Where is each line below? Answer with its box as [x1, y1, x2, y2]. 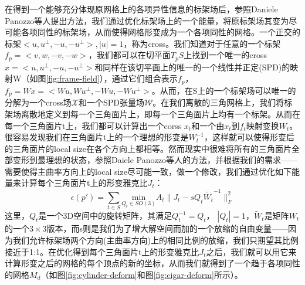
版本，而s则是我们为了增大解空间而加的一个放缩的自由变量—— [46, 222, 289, 235]
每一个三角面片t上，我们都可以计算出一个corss [5, 119, 182, 131]
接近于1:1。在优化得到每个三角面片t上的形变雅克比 [5, 245, 199, 257]
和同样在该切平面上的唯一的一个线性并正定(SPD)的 [94, 60, 290, 73]
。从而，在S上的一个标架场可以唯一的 [151, 84, 296, 96]
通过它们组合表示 [111, 72, 178, 84]
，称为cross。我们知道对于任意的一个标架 [123, 37, 281, 49]
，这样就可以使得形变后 [204, 131, 294, 143]
